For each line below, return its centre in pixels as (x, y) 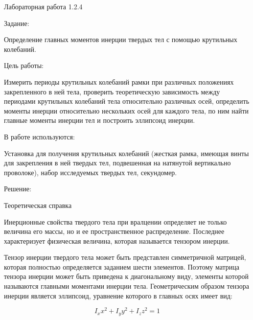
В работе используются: (39, 136)
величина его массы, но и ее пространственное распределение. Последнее (114, 231)
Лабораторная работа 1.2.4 (43, 6)
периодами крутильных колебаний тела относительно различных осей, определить (127, 101)
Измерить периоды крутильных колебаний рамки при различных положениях (119, 81)
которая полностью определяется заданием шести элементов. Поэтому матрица (122, 266)
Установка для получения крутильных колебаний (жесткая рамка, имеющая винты (126, 153)
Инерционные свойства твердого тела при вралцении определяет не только (115, 221)
